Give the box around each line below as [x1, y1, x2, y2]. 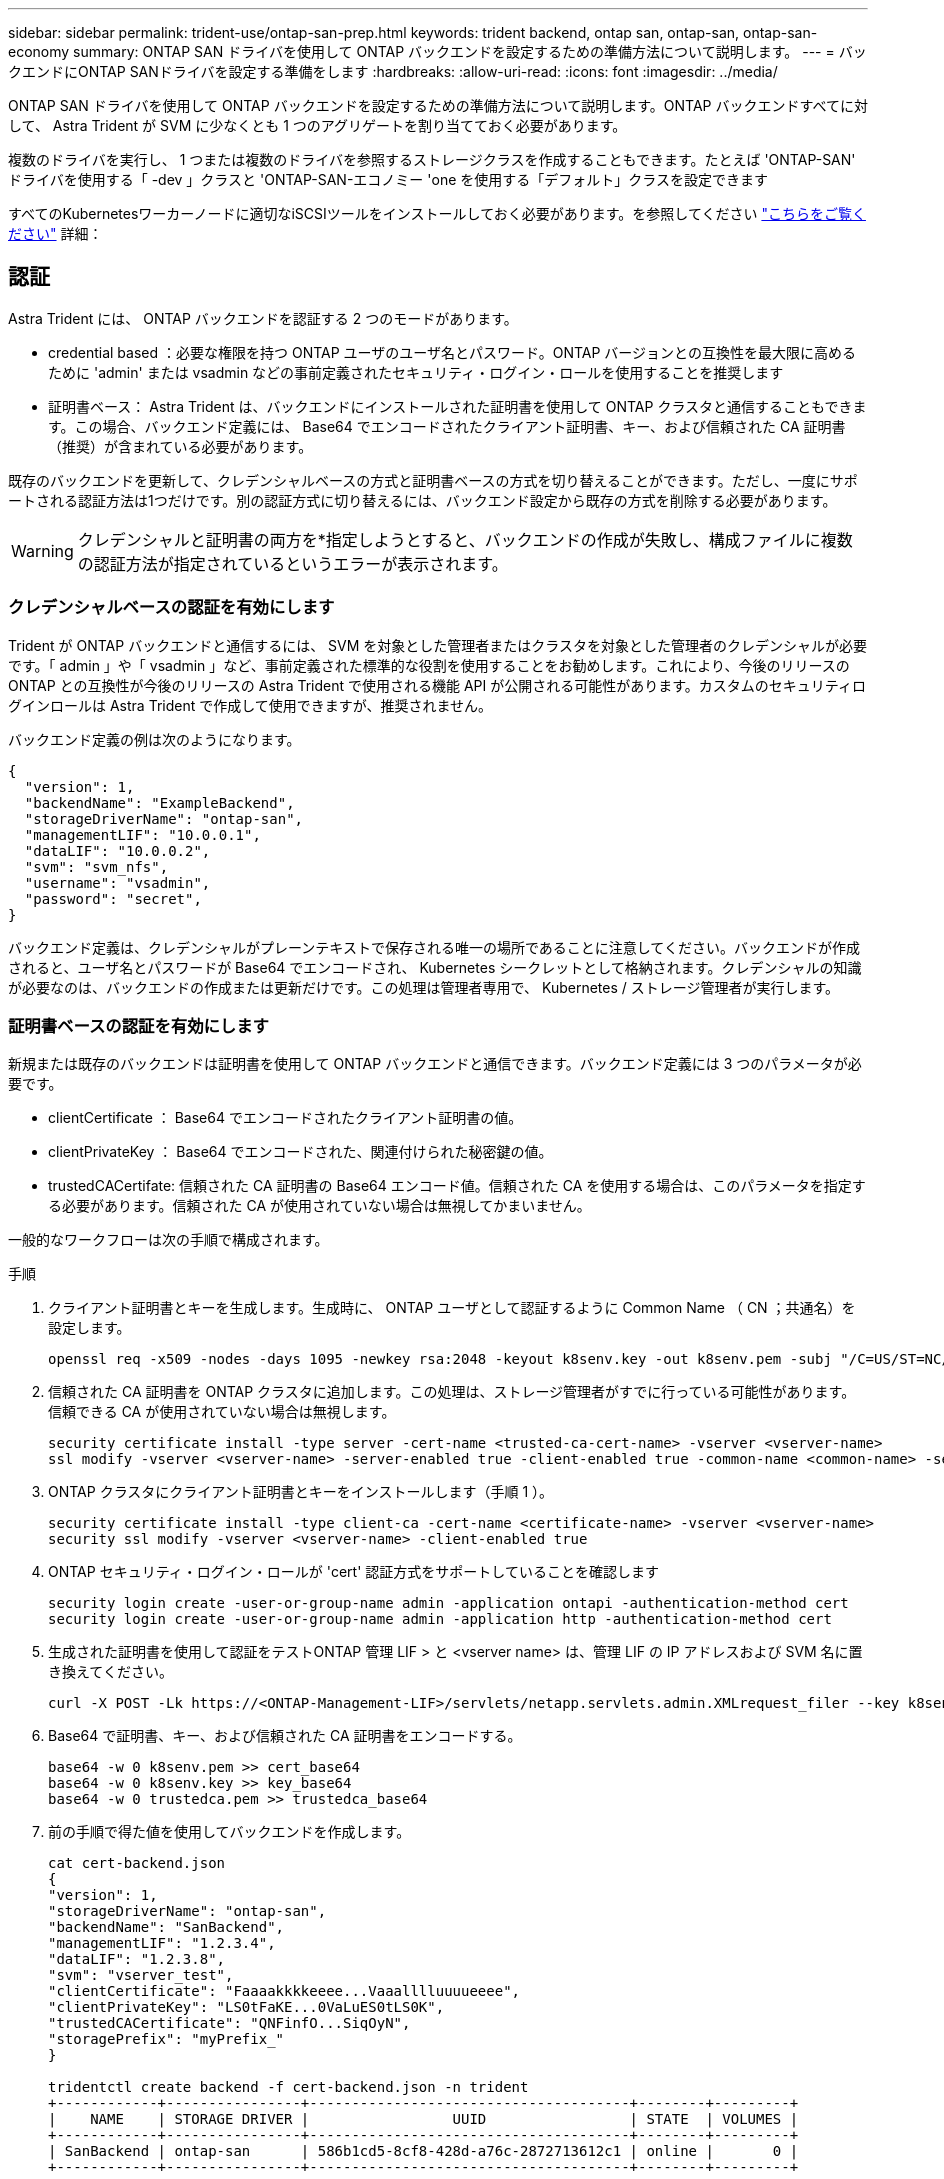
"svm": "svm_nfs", [24, 858, 169, 875]
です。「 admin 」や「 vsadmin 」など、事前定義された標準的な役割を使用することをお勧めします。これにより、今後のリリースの [8, 656, 850, 674]
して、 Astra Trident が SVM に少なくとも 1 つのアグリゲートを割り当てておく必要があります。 [8, 117, 627, 134]
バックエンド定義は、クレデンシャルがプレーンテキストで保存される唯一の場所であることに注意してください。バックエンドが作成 [8, 938, 860, 956]
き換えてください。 [48, 1663, 173, 1681]
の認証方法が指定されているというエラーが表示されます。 [77, 553, 508, 574]
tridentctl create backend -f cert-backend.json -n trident [48, 2079, 529, 2096]
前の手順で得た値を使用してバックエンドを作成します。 [48, 1823, 411, 1841]
